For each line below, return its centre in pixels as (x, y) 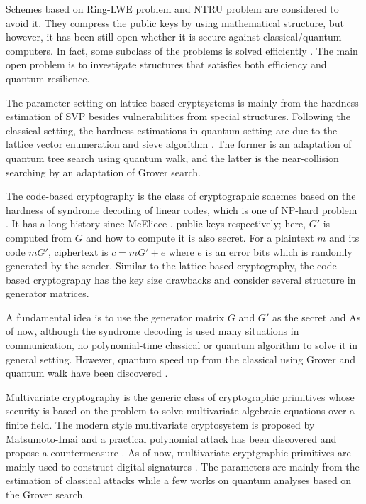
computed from (39, 237)
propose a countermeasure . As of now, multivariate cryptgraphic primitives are (178, 452)
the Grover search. (46, 494)
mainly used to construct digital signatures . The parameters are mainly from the (183, 466)
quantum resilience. (48, 78)
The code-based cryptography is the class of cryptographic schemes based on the (181, 196)
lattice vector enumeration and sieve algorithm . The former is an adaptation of (179, 144)
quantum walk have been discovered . (87, 373)
